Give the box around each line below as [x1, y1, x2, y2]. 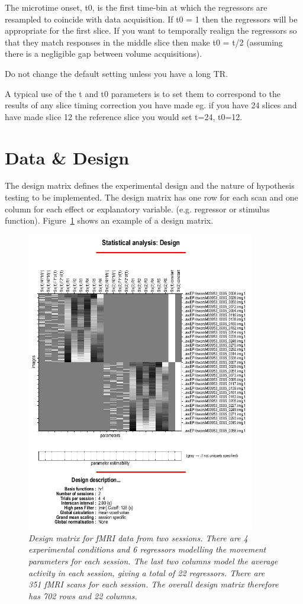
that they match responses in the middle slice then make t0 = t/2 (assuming [5, 35, 283, 48]
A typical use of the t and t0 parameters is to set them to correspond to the [5, 87, 281, 99]
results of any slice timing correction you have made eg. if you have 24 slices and [5, 99, 297, 111]
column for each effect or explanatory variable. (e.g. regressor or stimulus [5, 202, 270, 215]
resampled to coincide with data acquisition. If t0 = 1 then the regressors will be [5, 12, 298, 25]
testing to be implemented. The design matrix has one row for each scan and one [5, 191, 298, 204]
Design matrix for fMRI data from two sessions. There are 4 [28, 531, 248, 544]
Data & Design [5, 145, 130, 169]
